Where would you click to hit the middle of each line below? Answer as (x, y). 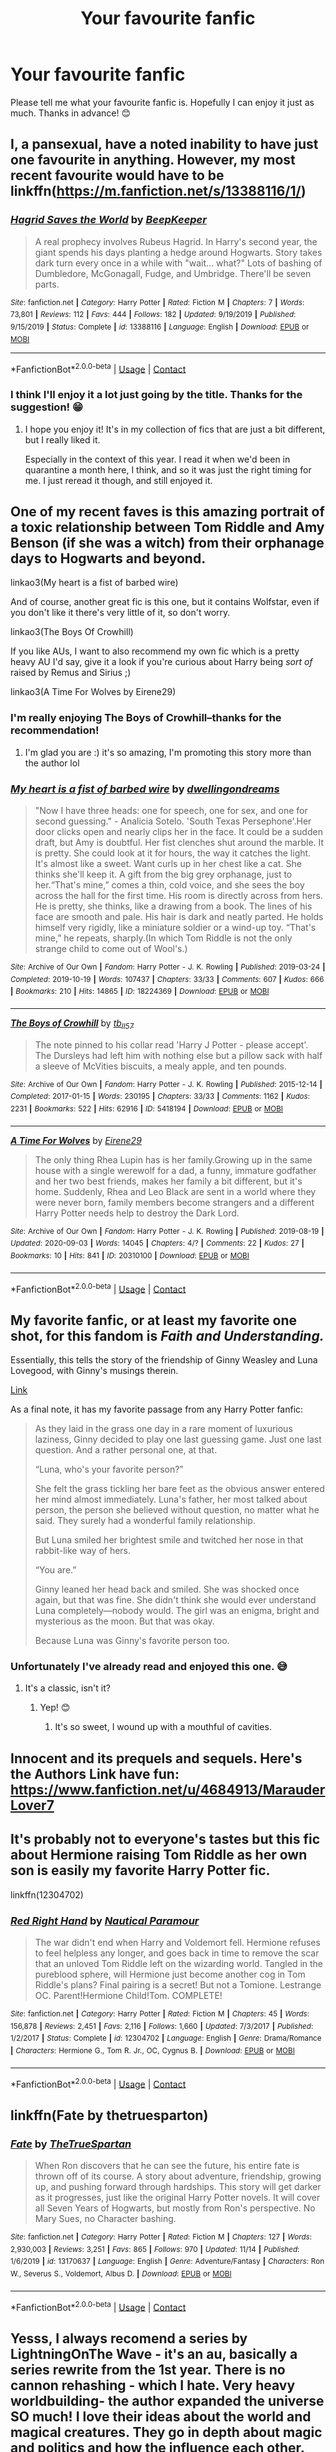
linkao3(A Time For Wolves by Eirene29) (93, 692)
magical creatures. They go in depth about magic (166, 2432)
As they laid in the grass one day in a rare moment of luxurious (163, 1429)
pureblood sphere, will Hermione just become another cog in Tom (170, 1974)
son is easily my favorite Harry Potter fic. (140, 1870)
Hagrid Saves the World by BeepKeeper (108, 220)
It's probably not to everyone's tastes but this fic (165, 1839)
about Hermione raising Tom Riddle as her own (159, 1855)
